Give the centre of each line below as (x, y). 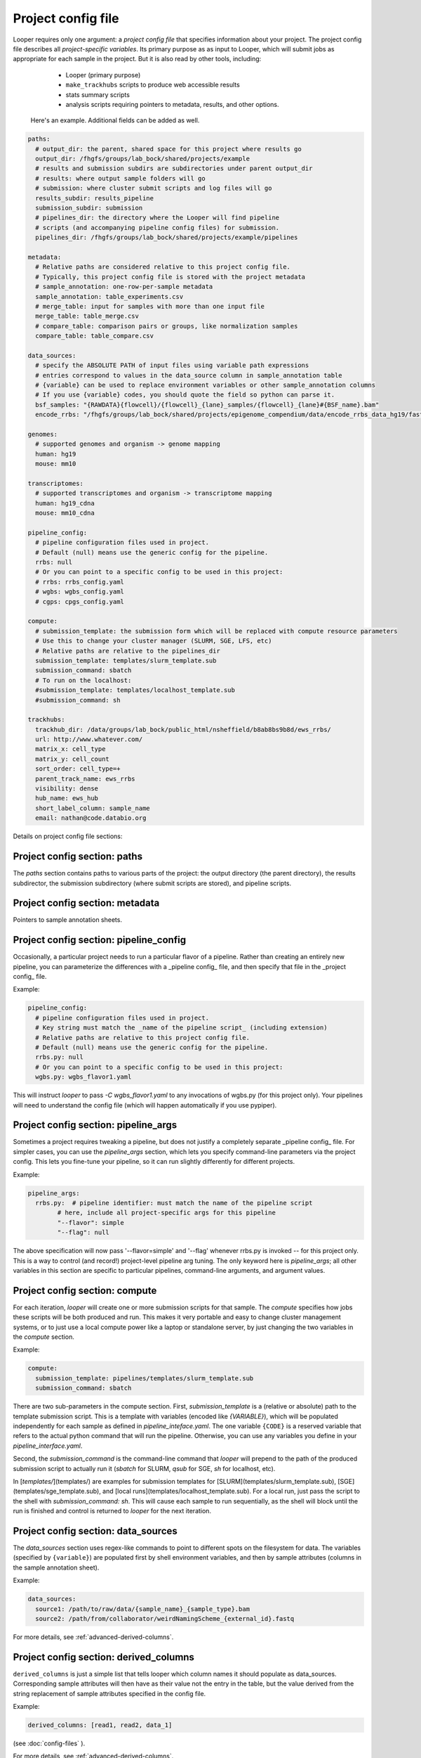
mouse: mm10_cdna (65, 513)
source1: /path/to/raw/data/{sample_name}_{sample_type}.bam (143, 1609)
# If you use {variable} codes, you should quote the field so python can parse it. (185, 395)
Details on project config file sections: (68, 836)
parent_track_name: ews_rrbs (86, 778)
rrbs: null (54, 562)
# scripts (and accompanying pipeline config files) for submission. (158, 227)
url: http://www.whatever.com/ (89, 739)
